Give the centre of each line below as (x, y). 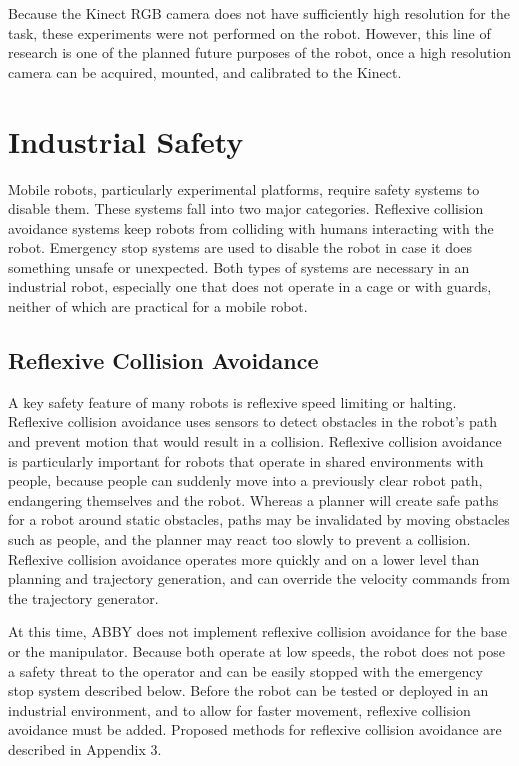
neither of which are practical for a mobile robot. (158, 306)
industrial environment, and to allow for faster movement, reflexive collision (239, 709)
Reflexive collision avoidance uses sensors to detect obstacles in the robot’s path (252, 421)
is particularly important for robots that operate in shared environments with (246, 460)
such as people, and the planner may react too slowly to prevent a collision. (239, 539)
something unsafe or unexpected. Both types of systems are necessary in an (239, 266)
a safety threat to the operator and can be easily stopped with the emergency (245, 670)
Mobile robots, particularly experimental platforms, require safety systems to (244, 188)
